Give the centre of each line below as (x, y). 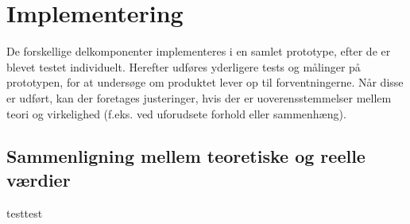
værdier (39, 179)
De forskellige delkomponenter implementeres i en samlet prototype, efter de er (199, 51)
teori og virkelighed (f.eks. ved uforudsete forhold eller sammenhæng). (176, 113)
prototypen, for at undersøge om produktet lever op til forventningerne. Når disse (205, 82)
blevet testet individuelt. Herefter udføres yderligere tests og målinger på (184, 66)
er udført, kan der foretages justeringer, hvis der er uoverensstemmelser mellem (199, 97)
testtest (25, 212)
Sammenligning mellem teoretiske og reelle (186, 156)
